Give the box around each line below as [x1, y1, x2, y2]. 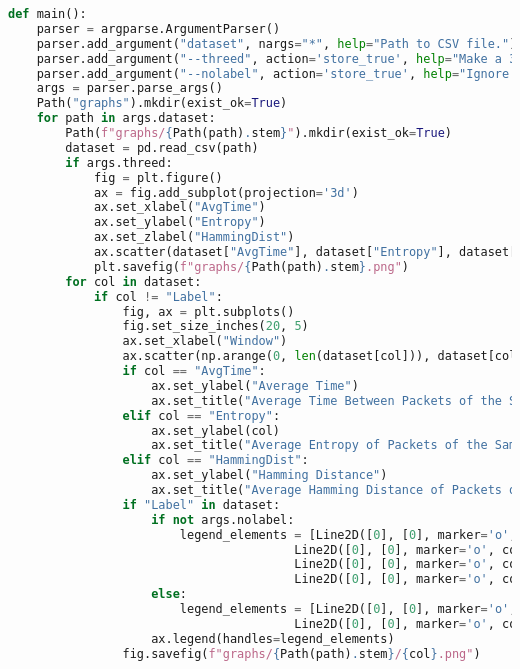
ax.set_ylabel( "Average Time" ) [151, 378, 359, 393]
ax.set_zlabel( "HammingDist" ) [93, 230, 295, 245]
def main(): [8, 7, 87, 21]
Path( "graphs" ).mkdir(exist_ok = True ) [36, 96, 288, 111]
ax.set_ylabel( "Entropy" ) [93, 215, 266, 230]
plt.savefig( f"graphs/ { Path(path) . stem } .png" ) [93, 259, 409, 274]
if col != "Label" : [93, 289, 223, 304]
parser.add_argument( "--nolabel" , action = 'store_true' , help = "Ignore [36, 66, 510, 81]
